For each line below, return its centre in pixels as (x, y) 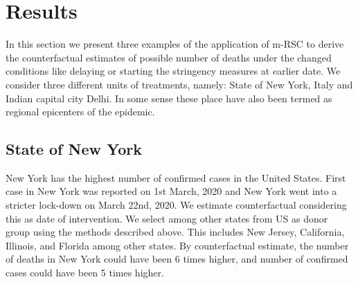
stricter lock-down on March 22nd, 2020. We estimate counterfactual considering (176, 205)
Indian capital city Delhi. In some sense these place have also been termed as (169, 98)
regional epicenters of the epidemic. (80, 112)
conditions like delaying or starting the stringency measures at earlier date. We (173, 71)
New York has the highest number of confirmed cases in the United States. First (176, 177)
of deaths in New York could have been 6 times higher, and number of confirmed (177, 259)
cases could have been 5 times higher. (85, 273)
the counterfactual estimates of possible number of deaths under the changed (169, 57)
